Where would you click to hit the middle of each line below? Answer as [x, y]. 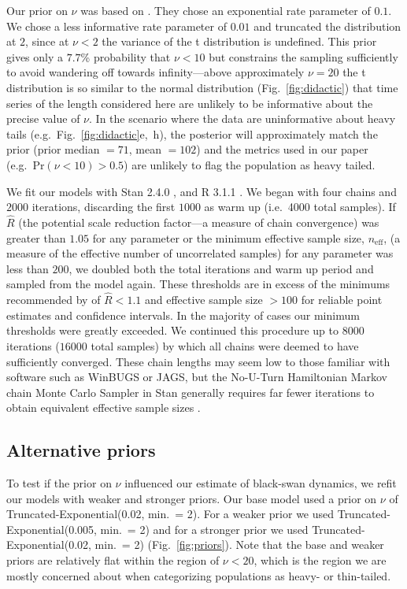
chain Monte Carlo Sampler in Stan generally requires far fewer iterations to [191, 392]
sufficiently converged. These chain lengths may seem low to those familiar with [198, 361]
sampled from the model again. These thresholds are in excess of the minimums [198, 284]
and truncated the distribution [327, 26]
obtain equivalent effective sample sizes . [104, 407]
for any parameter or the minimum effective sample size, [228, 237]
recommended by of [54, 300]
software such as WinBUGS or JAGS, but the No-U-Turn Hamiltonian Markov [197, 377]
